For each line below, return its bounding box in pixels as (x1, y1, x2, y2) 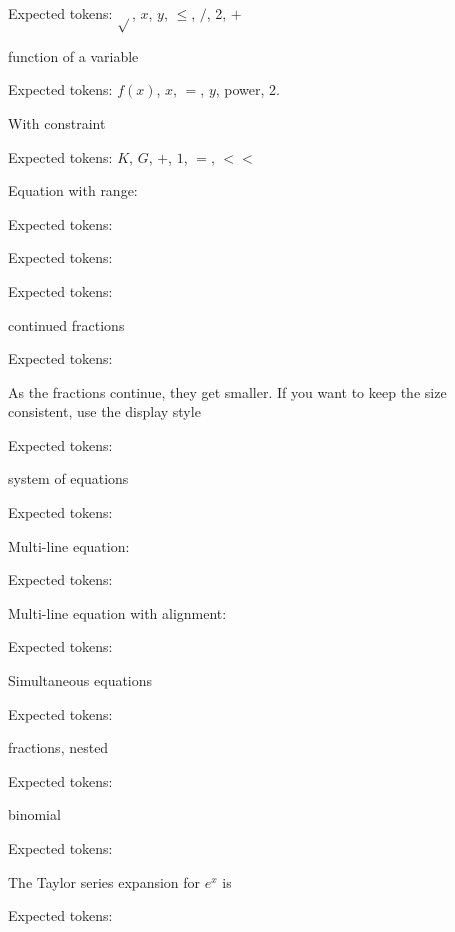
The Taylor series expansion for (8, 871, 201, 892)
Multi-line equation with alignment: (8, 602, 227, 623)
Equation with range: (8, 180, 138, 201)
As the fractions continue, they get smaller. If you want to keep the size (8, 381, 447, 402)
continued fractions (8, 314, 125, 335)
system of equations (8, 468, 129, 489)
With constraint (8, 112, 106, 133)
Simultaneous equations (8, 670, 153, 691)
